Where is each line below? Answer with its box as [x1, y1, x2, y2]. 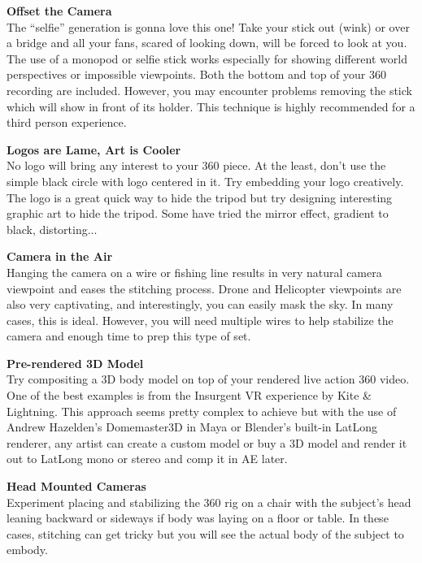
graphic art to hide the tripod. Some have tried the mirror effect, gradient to [7, 205, 389, 222]
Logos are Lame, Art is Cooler [7, 141, 181, 158]
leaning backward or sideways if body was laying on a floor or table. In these [7, 509, 389, 526]
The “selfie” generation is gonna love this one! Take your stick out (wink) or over [7, 18, 410, 35]
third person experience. [7, 114, 127, 131]
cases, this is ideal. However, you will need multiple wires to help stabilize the [7, 311, 394, 328]
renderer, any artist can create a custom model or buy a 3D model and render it [7, 434, 407, 451]
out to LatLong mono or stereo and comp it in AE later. [7, 450, 288, 467]
